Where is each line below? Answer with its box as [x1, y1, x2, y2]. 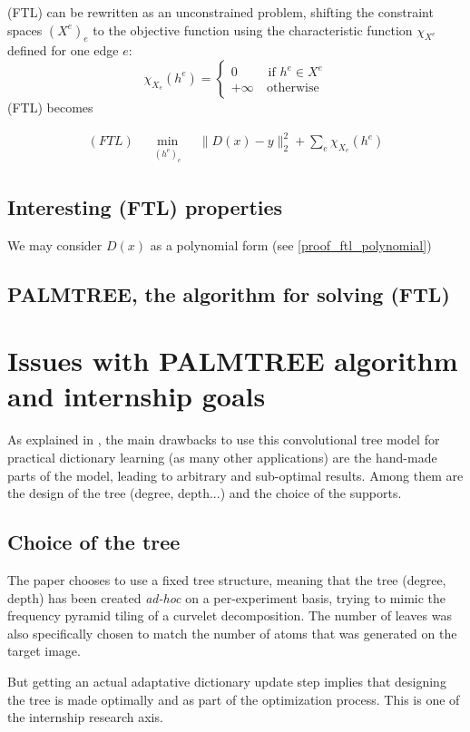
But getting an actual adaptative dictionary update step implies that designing [7, 671, 446, 690]
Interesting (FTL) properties [7, 192, 283, 220]
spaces [7, 20, 43, 39]
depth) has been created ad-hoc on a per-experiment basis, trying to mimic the [7, 588, 446, 607]
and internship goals [7, 377, 266, 415]
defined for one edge [7, 41, 119, 60]
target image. [7, 641, 81, 660]
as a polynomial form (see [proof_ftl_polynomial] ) [150, 235, 432, 254]
